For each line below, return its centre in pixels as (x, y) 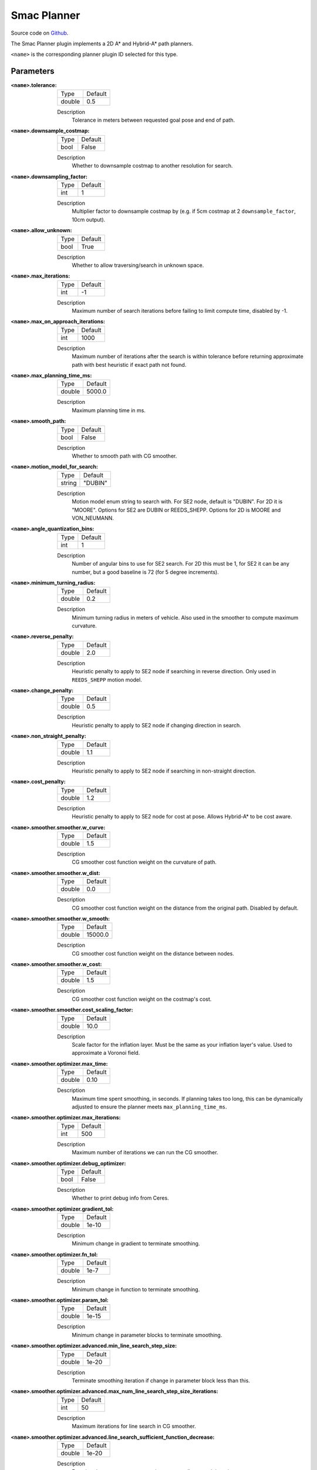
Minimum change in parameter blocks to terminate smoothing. (147, 1335)
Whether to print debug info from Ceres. (121, 1198)
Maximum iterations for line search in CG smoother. (134, 1426)
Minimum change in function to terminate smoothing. (136, 1289)
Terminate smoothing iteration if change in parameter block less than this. (161, 1381)
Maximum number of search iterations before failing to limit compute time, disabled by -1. (180, 311)
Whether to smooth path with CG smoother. (124, 456)
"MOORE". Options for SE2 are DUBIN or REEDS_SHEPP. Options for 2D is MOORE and (176, 510)
